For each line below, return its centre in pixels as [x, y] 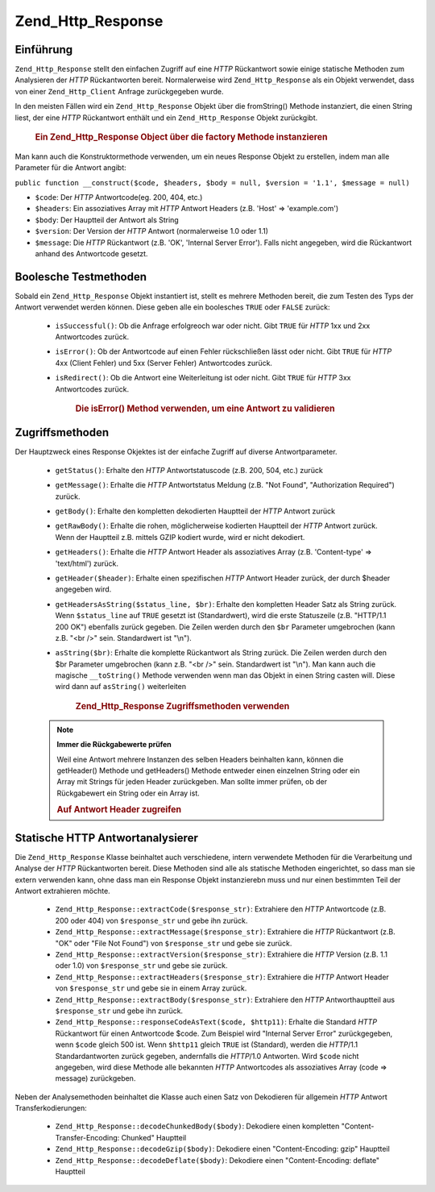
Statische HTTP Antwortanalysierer [107, 838]
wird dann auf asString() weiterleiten [121, 687]
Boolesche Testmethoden [81, 277]
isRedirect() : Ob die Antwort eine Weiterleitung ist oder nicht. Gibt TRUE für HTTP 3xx [203, 378]
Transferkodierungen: [51, 1108]
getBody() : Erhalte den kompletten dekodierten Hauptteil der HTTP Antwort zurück [195, 511]
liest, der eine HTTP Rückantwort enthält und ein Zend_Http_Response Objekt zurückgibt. [166, 118]
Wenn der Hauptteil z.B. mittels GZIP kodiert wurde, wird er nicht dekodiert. [180, 537]
